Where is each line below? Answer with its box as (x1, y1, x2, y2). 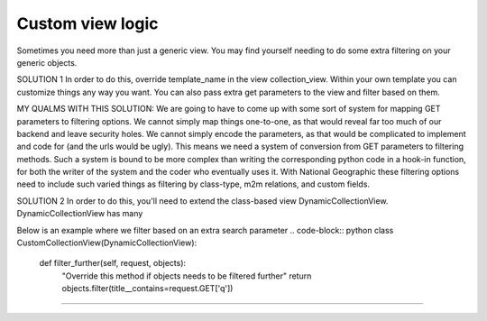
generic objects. (16, 57, 78, 68)
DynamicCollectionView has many (16, 208, 143, 219)
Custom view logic (16, 14, 159, 33)
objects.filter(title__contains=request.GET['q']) (61, 283, 234, 294)
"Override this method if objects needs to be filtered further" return (61, 271, 312, 281)
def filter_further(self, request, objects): (39, 258, 187, 269)
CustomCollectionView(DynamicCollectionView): (16, 237, 198, 248)
